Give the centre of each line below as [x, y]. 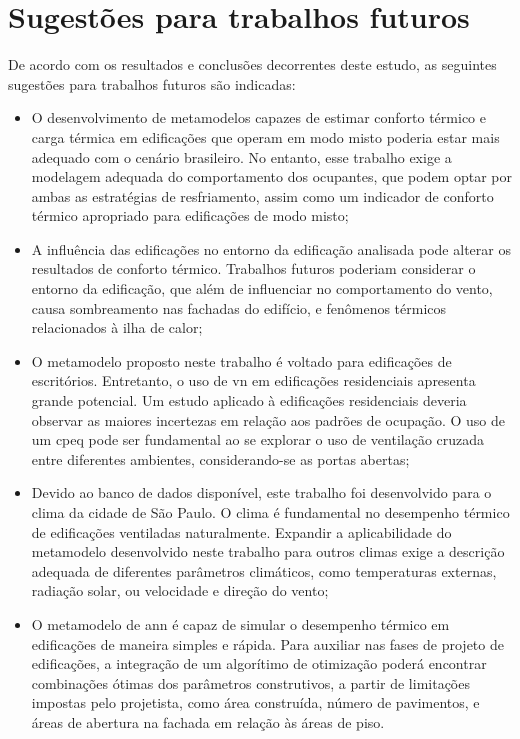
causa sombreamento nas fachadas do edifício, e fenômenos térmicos [239, 307]
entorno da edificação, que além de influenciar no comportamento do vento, [262, 288]
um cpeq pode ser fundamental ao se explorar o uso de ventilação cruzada [258, 439]
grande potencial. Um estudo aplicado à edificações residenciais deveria [249, 400]
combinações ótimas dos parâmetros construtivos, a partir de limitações [250, 682]
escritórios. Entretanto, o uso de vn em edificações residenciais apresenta [253, 380]
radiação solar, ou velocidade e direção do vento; [180, 590]
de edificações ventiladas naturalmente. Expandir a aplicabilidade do [241, 531]
